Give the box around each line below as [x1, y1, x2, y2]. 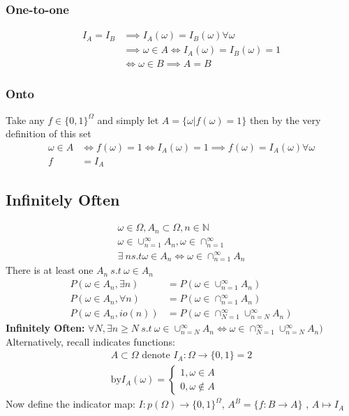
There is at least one [6, 263, 94, 277]
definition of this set [6, 126, 91, 141]
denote [142, 350, 170, 361]
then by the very [249, 112, 321, 127]
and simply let [97, 112, 159, 127]
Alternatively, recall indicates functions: [6, 334, 175, 348]
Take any [6, 112, 45, 127]
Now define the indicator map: [6, 396, 135, 411]
